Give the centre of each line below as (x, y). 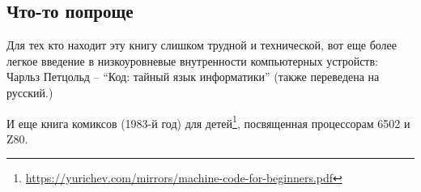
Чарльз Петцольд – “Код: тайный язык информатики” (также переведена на (193, 77)
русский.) (30, 92)
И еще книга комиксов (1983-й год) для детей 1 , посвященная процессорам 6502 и (208, 122)
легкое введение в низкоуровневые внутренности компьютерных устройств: (192, 60)
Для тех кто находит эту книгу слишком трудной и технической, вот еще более (202, 45)
